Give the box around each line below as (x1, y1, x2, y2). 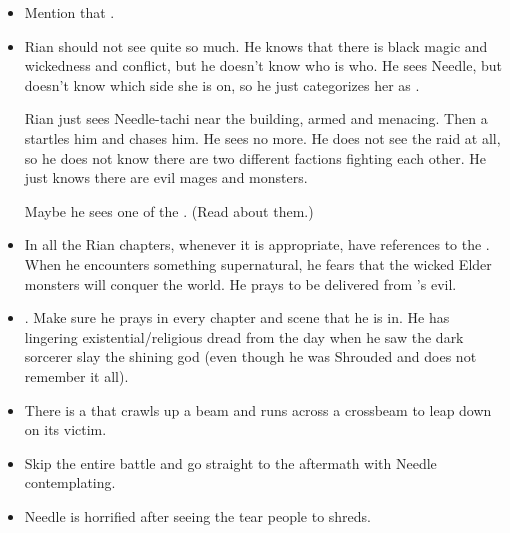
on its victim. (24, 419, 107, 440)
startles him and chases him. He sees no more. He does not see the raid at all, (24, 127, 501, 148)
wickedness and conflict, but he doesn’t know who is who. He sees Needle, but (24, 55, 502, 76)
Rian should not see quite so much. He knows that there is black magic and (24, 35, 488, 56)
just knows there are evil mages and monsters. (24, 167, 308, 188)
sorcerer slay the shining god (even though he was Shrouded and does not (24, 346, 477, 367)
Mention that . (24, 2, 115, 22)
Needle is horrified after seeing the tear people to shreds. (24, 505, 372, 526)
